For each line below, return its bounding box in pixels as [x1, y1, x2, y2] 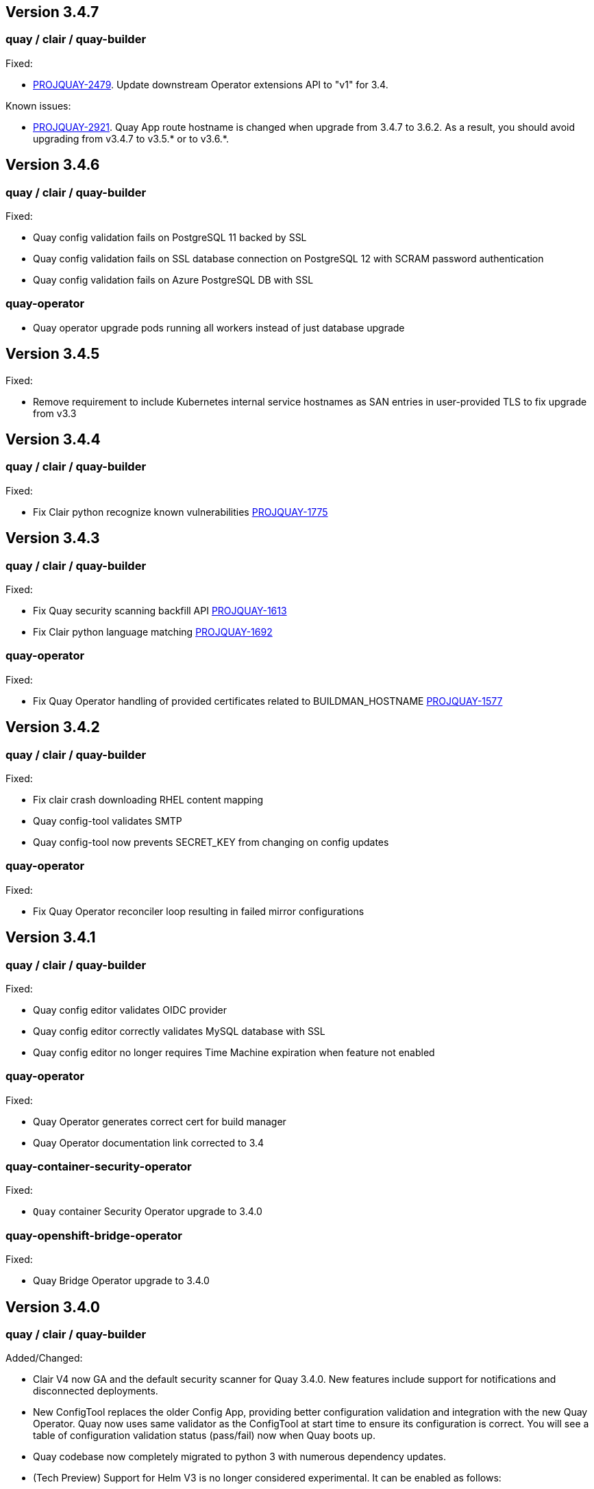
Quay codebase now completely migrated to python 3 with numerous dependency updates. [33, 1451, 447, 1463]
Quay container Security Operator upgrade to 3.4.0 [33, 1205, 262, 1218]
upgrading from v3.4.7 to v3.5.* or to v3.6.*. [33, 132, 230, 145]
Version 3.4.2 [5, 718, 100, 736]
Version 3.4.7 [5, 3, 99, 21]
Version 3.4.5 [5, 345, 100, 363]
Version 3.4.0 [5, 1298, 101, 1316]
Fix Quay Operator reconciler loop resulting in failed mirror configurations [33, 905, 364, 917]
